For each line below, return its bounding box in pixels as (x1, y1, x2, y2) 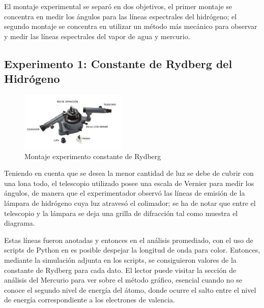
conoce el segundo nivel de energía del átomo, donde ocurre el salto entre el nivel (4, 284, 256, 295)
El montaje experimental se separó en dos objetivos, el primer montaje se (4, 1, 232, 11)
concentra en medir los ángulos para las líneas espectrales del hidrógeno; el (4, 11, 237, 21)
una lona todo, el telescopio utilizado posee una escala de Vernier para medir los (4, 177, 254, 188)
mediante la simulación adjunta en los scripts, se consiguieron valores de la (4, 254, 237, 265)
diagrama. (4, 218, 35, 228)
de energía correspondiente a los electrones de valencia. (4, 294, 175, 305)
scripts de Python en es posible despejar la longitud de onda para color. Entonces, (4, 244, 260, 255)
